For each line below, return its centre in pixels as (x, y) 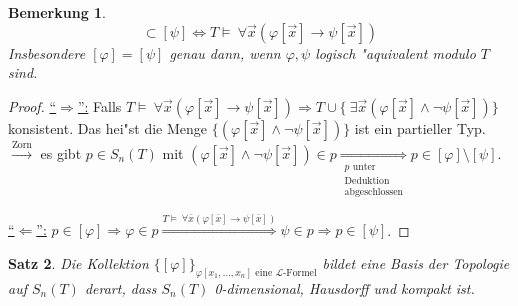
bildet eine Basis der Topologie (416, 263)
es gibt (61, 152)
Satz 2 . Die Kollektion (78, 263)
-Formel (300, 272)
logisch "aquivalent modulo (395, 52)
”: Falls (99, 105)
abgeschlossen (373, 192)
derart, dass (120, 287)
